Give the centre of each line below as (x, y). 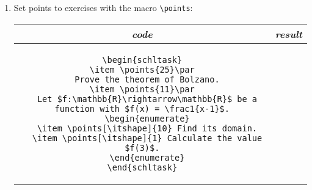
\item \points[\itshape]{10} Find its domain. (147, 128)
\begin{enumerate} (147, 118)
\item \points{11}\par (142, 89)
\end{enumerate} (147, 157)
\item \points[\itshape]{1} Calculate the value (147, 138)
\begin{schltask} (142, 60)
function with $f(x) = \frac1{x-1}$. (142, 108)
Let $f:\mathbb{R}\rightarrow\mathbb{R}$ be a (147, 99)
